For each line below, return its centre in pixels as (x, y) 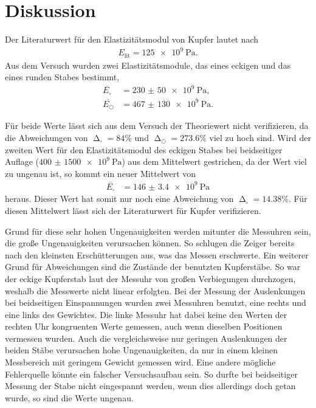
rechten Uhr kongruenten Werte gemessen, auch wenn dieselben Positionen (144, 326)
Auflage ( (22, 161)
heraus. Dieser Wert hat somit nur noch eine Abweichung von (119, 199)
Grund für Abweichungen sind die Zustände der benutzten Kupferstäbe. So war (153, 267)
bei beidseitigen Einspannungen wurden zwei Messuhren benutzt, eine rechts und (156, 303)
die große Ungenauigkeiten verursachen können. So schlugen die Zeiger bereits (150, 243)
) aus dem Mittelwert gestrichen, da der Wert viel (214, 161)
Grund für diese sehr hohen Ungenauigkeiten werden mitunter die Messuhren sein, (158, 231)
